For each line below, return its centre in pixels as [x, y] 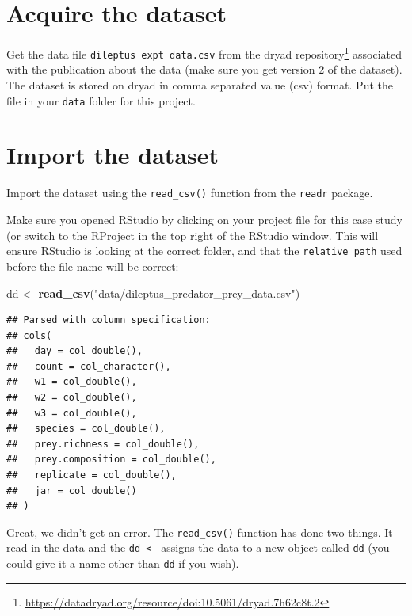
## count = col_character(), [89, 366]
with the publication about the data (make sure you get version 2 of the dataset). [204, 69]
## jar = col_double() [72, 491]
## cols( [29, 335]
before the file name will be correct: [93, 266]
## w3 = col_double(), [72, 413]
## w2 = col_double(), [72, 398]
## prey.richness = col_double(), [103, 444]
